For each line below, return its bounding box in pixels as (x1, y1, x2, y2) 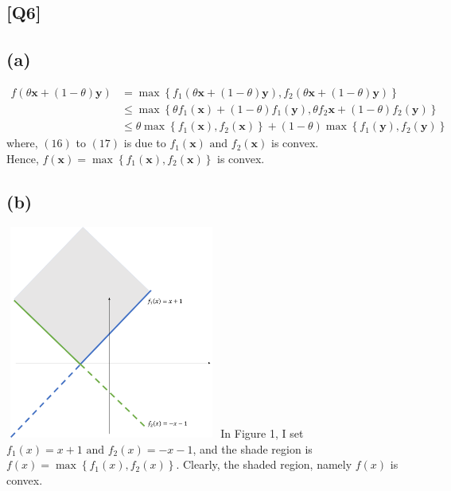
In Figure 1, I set (220, 425, 304, 442)
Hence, (6, 150, 39, 166)
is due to (123, 134, 166, 151)
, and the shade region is (192, 440, 313, 457)
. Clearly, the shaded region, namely (176, 456, 352, 473)
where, (6, 134, 38, 151)
